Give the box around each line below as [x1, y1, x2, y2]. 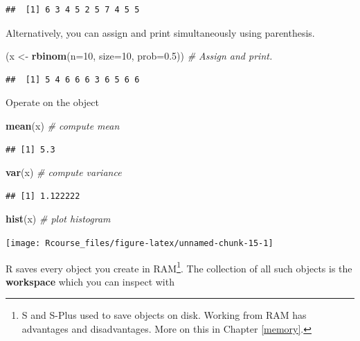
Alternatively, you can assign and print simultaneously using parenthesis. [6, 25, 315, 40]
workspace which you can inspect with [6, 274, 174, 288]
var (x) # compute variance [6, 165, 122, 180]
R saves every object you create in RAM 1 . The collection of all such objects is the [6, 259, 352, 275]
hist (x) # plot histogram [6, 211, 111, 226]
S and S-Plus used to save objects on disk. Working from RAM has [21, 308, 307, 322]
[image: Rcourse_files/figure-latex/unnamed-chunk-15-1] [6, 238, 273, 248]
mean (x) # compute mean [6, 118, 120, 132]
